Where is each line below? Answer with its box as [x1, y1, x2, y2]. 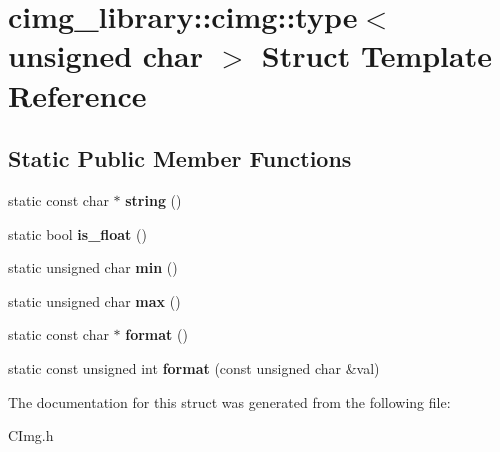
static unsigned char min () [8, 257, 178, 278]
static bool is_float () [8, 223, 147, 244]
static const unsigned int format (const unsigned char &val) [8, 357, 380, 378]
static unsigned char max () [8, 290, 181, 311]
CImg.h [8, 425, 54, 446]
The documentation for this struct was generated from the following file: [8, 391, 451, 412]
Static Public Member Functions [8, 143, 352, 174]
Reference [8, 74, 147, 115]
